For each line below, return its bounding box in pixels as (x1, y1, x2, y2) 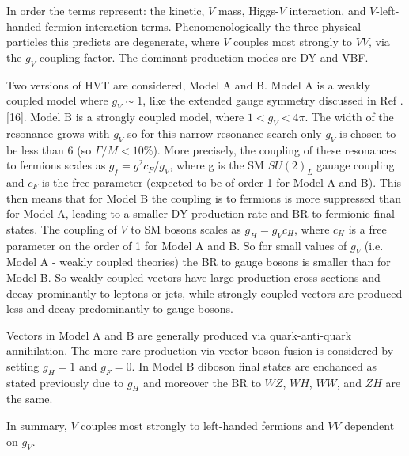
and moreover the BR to (142, 374, 261, 390)
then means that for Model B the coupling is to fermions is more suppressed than (6, 189, 402, 206)
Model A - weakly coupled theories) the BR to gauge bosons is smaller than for (6, 253, 391, 270)
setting (6, 357, 40, 374)
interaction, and (289, 2, 366, 18)
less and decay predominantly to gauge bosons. (6, 300, 233, 317)
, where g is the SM (169, 157, 264, 173)
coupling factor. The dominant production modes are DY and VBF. (39, 48, 369, 65)
